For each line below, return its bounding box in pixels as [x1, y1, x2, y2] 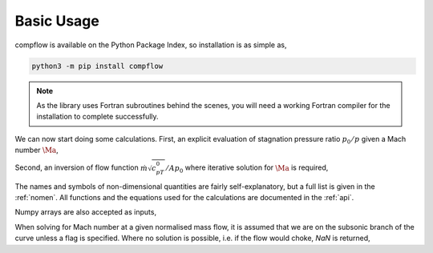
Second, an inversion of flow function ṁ [14, 163, 148, 172]
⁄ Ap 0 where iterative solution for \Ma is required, [166, 163, 329, 175]
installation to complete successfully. [36, 112, 160, 122]
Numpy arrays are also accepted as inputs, [14, 207, 156, 217]
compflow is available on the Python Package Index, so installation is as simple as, [14, 40, 288, 50]
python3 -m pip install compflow [31, 61, 164, 70]
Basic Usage [14, 12, 99, 30]
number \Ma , [14, 145, 59, 155]
